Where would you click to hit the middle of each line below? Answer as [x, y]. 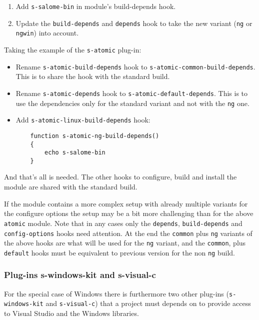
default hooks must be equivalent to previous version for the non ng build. [119, 252]
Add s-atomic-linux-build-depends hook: [83, 120]
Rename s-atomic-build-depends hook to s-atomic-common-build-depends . [135, 66]
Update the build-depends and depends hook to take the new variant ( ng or [134, 23]
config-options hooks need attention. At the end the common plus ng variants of [128, 233]
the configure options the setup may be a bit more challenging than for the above [129, 213]
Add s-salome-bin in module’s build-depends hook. [96, 6]
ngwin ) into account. [47, 33]
